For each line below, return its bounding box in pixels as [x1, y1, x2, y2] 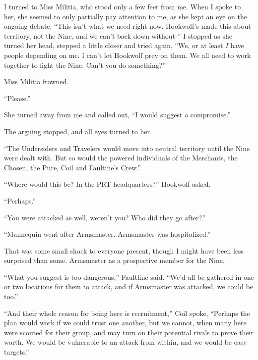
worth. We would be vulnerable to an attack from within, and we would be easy [4, 337, 247, 347]
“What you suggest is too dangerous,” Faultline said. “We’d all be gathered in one [4, 271, 254, 282]
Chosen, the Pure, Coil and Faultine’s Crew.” [4, 162, 141, 172]
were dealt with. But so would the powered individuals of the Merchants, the [4, 153, 238, 163]
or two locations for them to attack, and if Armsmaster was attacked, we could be [4, 281, 254, 292]
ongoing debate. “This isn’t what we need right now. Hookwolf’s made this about [4, 21, 251, 31]
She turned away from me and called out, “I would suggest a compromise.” [4, 109, 231, 120]
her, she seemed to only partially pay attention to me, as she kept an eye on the [4, 11, 247, 21]
